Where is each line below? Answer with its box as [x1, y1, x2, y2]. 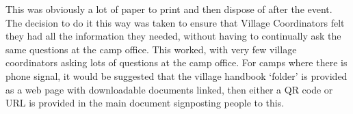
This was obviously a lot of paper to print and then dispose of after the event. [5, 2, 332, 16]
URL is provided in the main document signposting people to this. [5, 96, 285, 110]
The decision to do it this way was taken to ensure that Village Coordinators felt [5, 15, 345, 29]
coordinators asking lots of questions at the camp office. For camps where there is [5, 55, 348, 70]
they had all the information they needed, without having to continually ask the [5, 29, 341, 43]
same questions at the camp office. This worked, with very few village [5, 42, 297, 56]
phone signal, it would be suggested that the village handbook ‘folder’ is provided [5, 68, 348, 83]
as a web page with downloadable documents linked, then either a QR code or [5, 82, 333, 96]
